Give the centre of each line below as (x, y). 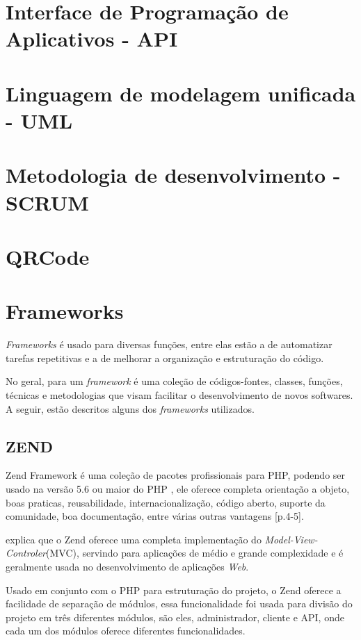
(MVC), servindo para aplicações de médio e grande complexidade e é (194, 553)
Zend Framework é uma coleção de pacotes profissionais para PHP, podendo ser (176, 475)
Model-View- (291, 539)
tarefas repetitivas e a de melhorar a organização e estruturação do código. (165, 358)
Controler (26, 553)
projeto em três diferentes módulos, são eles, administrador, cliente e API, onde (175, 617)
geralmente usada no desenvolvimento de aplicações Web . (127, 566)
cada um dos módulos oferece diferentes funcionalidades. (126, 631)
